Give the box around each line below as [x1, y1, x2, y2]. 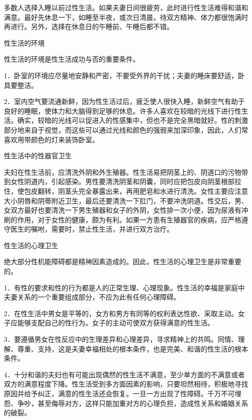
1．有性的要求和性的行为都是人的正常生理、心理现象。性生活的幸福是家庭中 [4, 282, 245, 292]
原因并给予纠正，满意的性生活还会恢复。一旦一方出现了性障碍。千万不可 [4, 388, 235, 398]
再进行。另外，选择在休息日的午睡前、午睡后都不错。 [4, 21, 173, 32]
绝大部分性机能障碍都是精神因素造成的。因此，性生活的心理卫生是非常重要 [4, 256, 241, 267]
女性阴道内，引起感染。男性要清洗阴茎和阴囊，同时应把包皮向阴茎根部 [10, 176, 235, 186]
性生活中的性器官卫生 [4, 151, 72, 161]
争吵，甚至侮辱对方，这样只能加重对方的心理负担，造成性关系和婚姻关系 [17, 398, 248, 408]
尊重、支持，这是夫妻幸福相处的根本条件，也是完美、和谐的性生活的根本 [17, 343, 248, 353]
